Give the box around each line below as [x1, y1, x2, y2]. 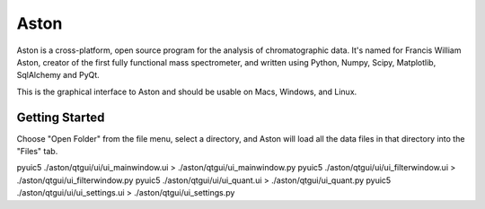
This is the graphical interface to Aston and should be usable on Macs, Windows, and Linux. [16, 86, 357, 97]
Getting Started [16, 109, 105, 125]
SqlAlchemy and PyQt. [16, 70, 101, 81]
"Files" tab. [16, 146, 58, 157]
